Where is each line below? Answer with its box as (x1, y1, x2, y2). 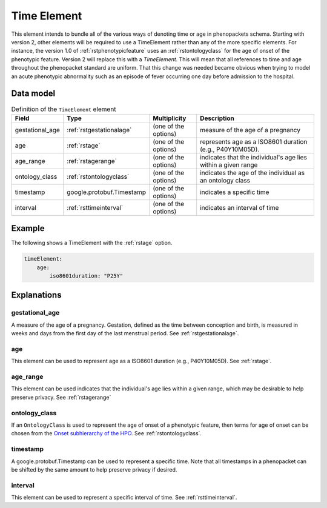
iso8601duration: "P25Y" (49, 273, 124, 279)
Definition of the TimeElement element (11, 105, 116, 113)
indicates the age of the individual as (200, 169, 305, 177)
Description (200, 114, 234, 122)
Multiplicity (152, 114, 187, 122)
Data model (11, 89, 56, 99)
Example (11, 223, 45, 233)
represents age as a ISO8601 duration (200, 137, 308, 145)
